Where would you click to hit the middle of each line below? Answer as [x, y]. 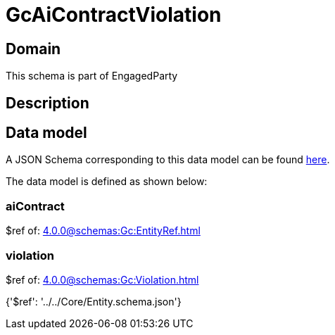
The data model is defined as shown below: [107, 182]
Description [48, 103]
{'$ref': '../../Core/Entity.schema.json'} [94, 301]
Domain [33, 49]
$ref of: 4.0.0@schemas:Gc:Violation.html [102, 279]
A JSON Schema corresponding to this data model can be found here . [168, 160]
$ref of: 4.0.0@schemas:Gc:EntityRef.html [103, 231]
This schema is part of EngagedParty [92, 76]
